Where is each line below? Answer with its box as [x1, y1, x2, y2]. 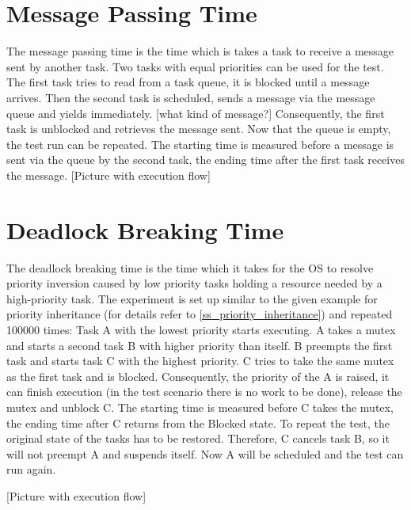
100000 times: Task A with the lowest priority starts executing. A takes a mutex [6, 321, 396, 337]
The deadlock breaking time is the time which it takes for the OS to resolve [6, 259, 374, 276]
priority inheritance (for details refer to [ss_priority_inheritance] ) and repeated [6, 306, 393, 322]
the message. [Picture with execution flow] [6, 166, 211, 183]
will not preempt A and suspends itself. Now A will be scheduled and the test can [6, 445, 404, 462]
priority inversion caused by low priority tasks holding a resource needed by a [6, 275, 382, 291]
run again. [6, 461, 56, 478]
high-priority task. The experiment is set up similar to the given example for [6, 290, 378, 306]
